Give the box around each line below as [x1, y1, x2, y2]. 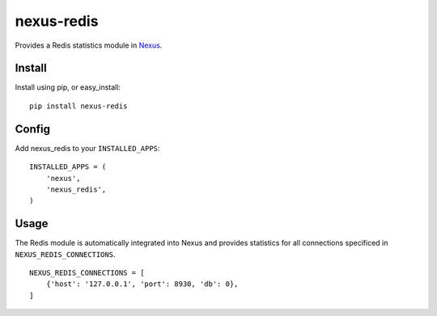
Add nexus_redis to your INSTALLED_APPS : [15, 143, 160, 153]
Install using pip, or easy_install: [15, 82, 121, 92]
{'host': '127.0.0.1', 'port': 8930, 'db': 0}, [45, 280, 239, 289]
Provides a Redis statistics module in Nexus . [15, 40, 163, 50]
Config [15, 122, 50, 136]
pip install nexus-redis [29, 101, 128, 111]
